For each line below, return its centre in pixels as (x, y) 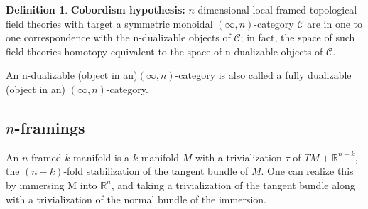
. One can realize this (307, 171)
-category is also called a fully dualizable (263, 75)
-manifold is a (100, 157)
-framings (50, 127)
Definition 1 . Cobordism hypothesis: (96, 9)
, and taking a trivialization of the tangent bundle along (233, 184)
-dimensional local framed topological (276, 9)
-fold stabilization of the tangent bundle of (156, 171)
